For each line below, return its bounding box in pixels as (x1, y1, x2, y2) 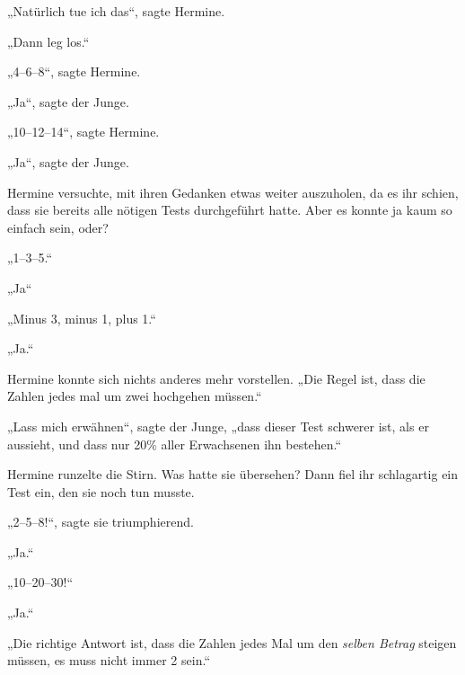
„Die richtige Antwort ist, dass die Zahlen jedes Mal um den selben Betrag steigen (7, 633, 457, 652)
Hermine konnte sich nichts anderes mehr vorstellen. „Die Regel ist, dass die (7, 369, 426, 387)
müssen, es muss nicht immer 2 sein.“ (7, 651, 210, 670)
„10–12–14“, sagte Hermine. (7, 122, 160, 141)
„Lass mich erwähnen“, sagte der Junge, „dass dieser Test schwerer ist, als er (7, 416, 429, 435)
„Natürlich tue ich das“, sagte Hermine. (7, 2, 225, 20)
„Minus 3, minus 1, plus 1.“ (7, 308, 156, 327)
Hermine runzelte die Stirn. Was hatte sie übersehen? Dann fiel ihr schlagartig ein (7, 465, 459, 484)
